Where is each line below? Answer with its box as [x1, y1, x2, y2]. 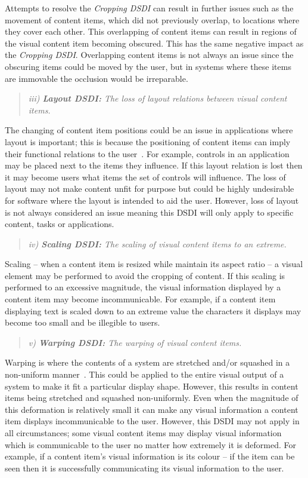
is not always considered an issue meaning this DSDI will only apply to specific [5, 206, 294, 218]
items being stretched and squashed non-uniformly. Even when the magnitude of [5, 391, 298, 404]
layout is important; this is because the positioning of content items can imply [5, 135, 291, 148]
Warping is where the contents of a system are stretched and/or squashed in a [5, 356, 290, 369]
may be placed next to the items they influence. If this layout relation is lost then [5, 159, 303, 171]
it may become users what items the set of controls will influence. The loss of [5, 170, 286, 183]
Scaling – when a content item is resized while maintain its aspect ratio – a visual [5, 258, 303, 270]
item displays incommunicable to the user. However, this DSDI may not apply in [5, 415, 300, 427]
